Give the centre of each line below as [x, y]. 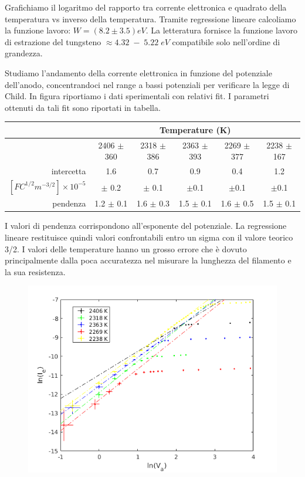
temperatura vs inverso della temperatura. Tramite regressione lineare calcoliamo [150, 18]
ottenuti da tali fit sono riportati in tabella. [83, 107]
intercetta [69, 171]
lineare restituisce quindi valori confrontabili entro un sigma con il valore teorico [149, 237]
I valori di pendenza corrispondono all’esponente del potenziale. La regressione [146, 226]
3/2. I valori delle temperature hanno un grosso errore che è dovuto [126, 248]
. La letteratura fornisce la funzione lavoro [221, 30]
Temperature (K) [195, 129]
